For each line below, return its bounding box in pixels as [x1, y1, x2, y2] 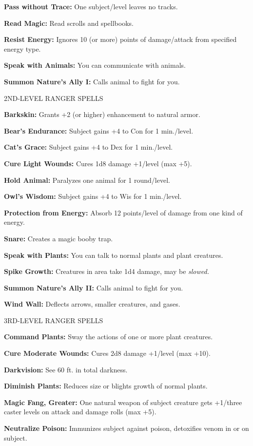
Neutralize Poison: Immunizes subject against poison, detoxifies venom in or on [4, 423, 249, 433]
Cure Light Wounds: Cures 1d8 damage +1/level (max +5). [4, 158, 192, 168]
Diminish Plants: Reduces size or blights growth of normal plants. [4, 381, 208, 391]
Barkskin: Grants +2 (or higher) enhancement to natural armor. [4, 109, 200, 119]
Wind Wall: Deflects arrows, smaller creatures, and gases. [4, 299, 180, 309]
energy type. [4, 43, 41, 54]
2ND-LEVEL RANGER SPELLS [4, 93, 103, 103]
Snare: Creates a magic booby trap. [4, 233, 113, 243]
